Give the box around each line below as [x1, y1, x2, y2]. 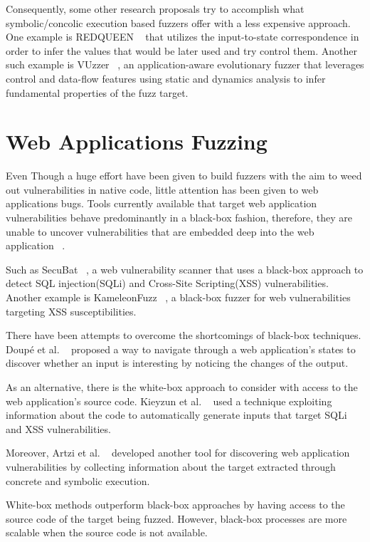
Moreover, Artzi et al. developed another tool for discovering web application [6, 445, 350, 460]
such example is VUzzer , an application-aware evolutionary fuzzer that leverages [6, 57, 364, 72]
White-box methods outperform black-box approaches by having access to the [6, 497, 345, 512]
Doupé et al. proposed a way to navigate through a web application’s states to [6, 341, 356, 356]
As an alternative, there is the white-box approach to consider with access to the [6, 380, 358, 394]
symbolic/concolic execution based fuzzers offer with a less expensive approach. [6, 15, 351, 30]
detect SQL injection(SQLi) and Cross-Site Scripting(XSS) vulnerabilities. [6, 276, 329, 291]
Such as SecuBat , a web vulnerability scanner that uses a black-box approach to [6, 261, 364, 276]
